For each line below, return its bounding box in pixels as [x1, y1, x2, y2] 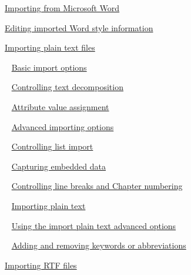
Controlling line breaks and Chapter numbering [11, 180, 183, 192]
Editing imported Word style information [5, 21, 153, 34]
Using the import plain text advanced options [11, 219, 176, 231]
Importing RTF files [5, 259, 77, 271]
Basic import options [11, 61, 87, 73]
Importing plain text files [5, 41, 95, 54]
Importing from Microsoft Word [5, 2, 120, 14]
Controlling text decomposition [11, 81, 123, 93]
